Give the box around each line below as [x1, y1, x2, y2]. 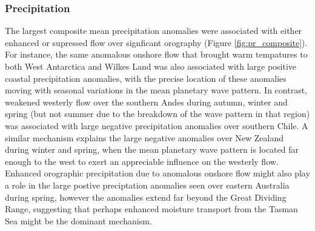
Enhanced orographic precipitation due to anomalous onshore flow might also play [5, 167, 310, 179]
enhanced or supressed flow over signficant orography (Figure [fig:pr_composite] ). [5, 36, 308, 49]
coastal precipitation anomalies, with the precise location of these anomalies [5, 72, 287, 84]
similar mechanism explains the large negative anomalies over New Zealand [5, 131, 284, 144]
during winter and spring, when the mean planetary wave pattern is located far [5, 143, 299, 156]
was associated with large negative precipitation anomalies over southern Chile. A [5, 119, 308, 132]
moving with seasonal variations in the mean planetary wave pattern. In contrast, [5, 84, 308, 96]
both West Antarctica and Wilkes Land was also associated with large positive [5, 60, 297, 72]
